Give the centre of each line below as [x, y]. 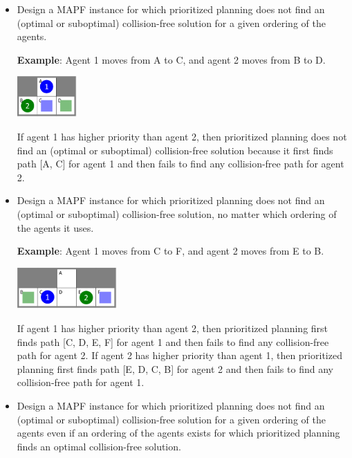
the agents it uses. [55, 227]
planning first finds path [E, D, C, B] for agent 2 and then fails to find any [175, 368]
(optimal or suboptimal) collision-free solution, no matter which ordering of [177, 213]
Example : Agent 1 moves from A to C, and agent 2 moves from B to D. [171, 59]
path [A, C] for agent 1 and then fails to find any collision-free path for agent [180, 164]
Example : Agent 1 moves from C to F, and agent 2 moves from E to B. [170, 251]
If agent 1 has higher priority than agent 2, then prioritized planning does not [182, 136]
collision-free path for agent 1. [81, 382]
